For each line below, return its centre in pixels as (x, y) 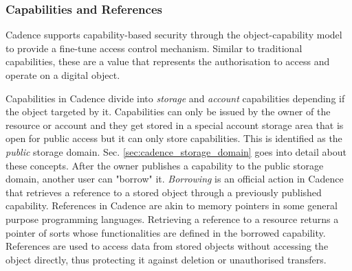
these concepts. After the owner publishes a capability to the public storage (165, 165)
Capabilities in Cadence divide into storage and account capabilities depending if (175, 98)
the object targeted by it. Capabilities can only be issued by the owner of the (168, 111)
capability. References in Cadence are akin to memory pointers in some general (172, 205)
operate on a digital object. (63, 75)
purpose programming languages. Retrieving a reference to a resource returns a (172, 219)
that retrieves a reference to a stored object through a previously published (164, 192)
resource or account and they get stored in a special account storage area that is (175, 125)
